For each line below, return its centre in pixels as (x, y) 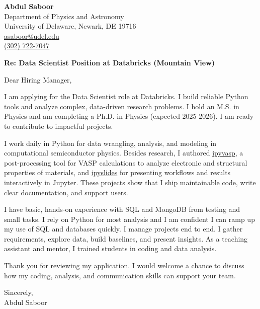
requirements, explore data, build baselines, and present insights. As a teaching (126, 238)
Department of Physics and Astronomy (64, 16)
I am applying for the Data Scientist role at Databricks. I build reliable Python (126, 96)
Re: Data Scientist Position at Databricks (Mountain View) (110, 62)
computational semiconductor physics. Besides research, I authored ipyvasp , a (124, 153)
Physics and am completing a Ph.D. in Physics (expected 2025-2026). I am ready (129, 116)
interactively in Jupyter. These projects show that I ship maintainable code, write (130, 182)
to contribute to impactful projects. (59, 126)
